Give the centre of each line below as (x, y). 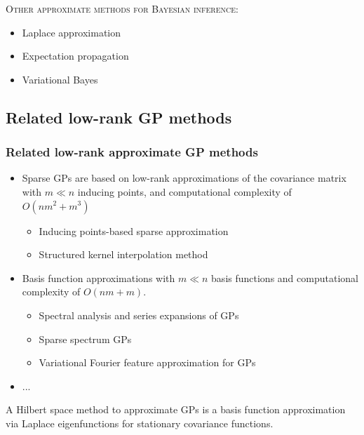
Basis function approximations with (99, 277)
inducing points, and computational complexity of (184, 191)
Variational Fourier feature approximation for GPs (147, 362)
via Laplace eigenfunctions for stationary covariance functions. (140, 423)
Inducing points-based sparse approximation (134, 230)
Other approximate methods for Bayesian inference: (122, 8)
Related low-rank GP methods (119, 117)
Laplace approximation (72, 32)
